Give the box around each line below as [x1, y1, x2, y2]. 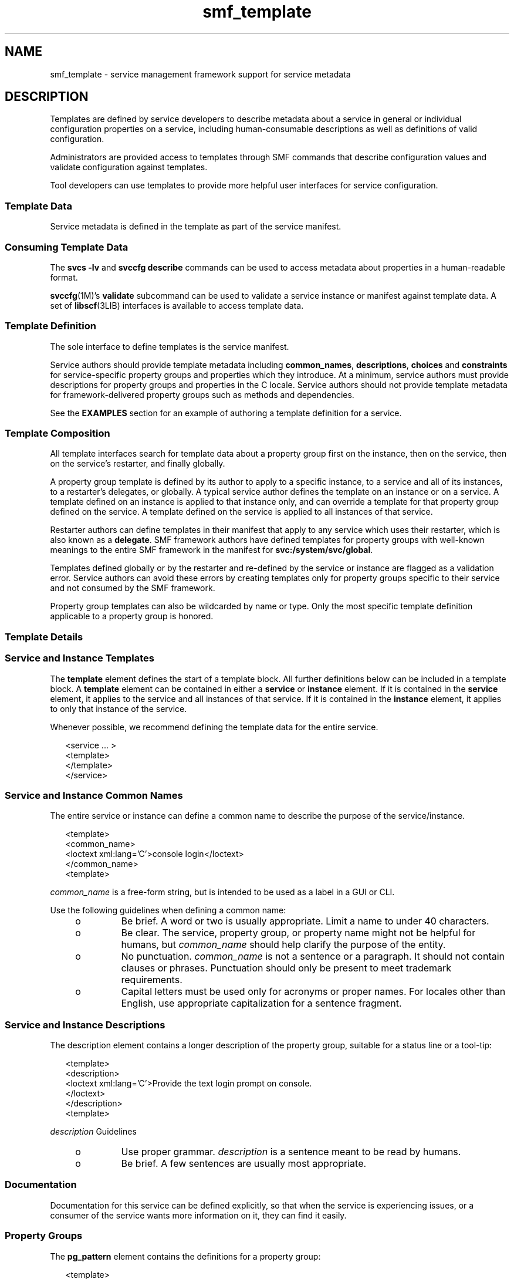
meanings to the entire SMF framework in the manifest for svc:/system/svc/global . [50, 545, 373, 555]
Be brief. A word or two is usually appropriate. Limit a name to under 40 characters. [121, 915, 489, 927]
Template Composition [5, 427, 110, 440]
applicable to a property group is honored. [50, 611, 214, 622]
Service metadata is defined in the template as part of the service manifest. [50, 221, 341, 232]
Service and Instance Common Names [5, 789, 183, 801]
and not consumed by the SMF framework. [50, 583, 215, 593]
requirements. [121, 974, 182, 986]
